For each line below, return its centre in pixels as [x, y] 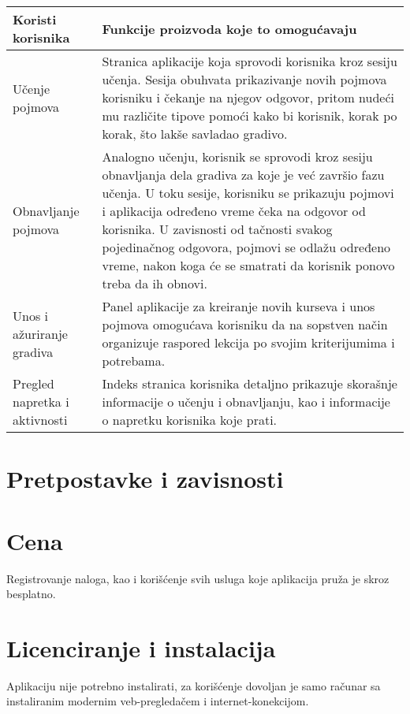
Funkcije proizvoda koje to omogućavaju [229, 28]
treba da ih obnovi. [155, 283]
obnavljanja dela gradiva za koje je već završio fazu [243, 175]
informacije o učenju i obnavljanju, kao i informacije [246, 402]
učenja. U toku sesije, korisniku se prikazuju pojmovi [248, 193]
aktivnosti [40, 420]
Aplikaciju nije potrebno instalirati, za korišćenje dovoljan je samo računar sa [194, 685]
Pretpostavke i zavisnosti [145, 479]
